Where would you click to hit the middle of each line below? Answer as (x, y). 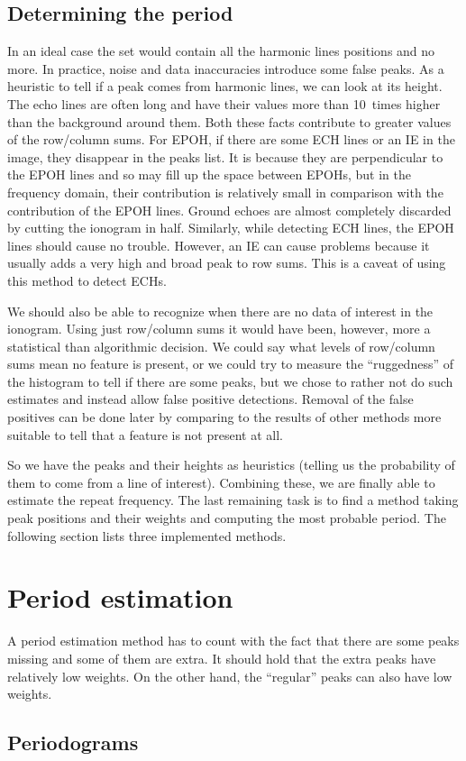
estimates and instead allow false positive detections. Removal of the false (210, 399)
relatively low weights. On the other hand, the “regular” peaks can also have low (230, 676)
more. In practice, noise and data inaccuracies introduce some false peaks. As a (226, 68)
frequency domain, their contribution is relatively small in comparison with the (225, 192)
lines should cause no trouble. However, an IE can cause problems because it (219, 245)
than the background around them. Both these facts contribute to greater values (229, 121)
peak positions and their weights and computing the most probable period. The (227, 518)
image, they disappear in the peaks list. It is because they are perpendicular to (225, 156)
